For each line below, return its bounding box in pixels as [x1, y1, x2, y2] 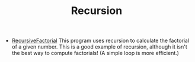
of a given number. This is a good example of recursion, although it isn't [11, 43, 188, 50]
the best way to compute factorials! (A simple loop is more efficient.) [11, 50, 180, 57]
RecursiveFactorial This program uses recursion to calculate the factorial [11, 37, 190, 44]
